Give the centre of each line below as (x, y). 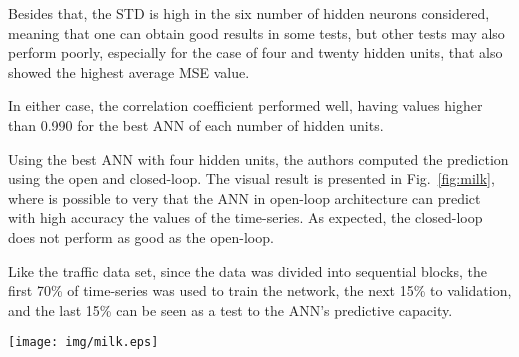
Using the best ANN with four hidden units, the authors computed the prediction (258, 158)
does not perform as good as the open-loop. (141, 236)
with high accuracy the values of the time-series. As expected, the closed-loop (245, 217)
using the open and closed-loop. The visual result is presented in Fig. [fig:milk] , (251, 178)
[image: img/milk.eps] (83, 342)
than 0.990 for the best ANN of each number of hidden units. (196, 124)
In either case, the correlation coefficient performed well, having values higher (245, 105)
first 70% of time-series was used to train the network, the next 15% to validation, (260, 290)
